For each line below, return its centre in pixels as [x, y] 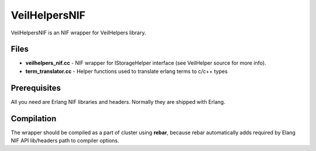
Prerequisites [36, 88]
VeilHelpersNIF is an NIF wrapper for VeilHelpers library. [78, 33]
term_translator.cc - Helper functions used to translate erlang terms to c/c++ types [127, 71]
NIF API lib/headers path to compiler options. [65, 141]
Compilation [34, 119]
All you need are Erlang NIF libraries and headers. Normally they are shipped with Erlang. [118, 101]
